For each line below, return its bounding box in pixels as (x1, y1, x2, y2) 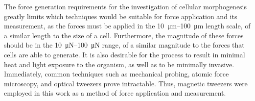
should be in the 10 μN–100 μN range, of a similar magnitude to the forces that (4, 40, 245, 50)
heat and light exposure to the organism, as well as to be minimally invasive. (4, 59, 234, 69)
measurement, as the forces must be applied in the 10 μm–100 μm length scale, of (4, 21, 251, 31)
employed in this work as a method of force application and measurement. (4, 88, 226, 98)
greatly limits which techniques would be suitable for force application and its (4, 11, 237, 21)
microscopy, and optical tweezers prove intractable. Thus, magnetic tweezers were (4, 78, 248, 88)
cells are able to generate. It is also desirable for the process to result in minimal (4, 49, 245, 59)
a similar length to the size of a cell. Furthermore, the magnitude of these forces (4, 30, 244, 40)
